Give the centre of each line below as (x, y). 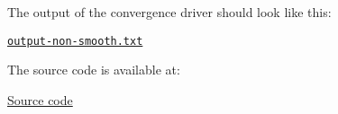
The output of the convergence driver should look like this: (169, 12)
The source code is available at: (94, 70)
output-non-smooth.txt (75, 41)
